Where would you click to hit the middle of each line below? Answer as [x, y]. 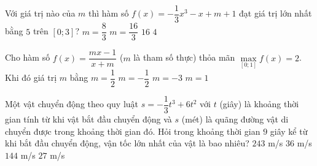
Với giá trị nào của [40, 13]
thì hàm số [109, 13]
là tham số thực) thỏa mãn [184, 57]
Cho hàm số [28, 57]
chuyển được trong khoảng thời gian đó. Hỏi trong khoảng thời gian [133, 131]
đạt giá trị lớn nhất [276, 13]
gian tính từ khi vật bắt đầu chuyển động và [88, 119]
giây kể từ [289, 131]
